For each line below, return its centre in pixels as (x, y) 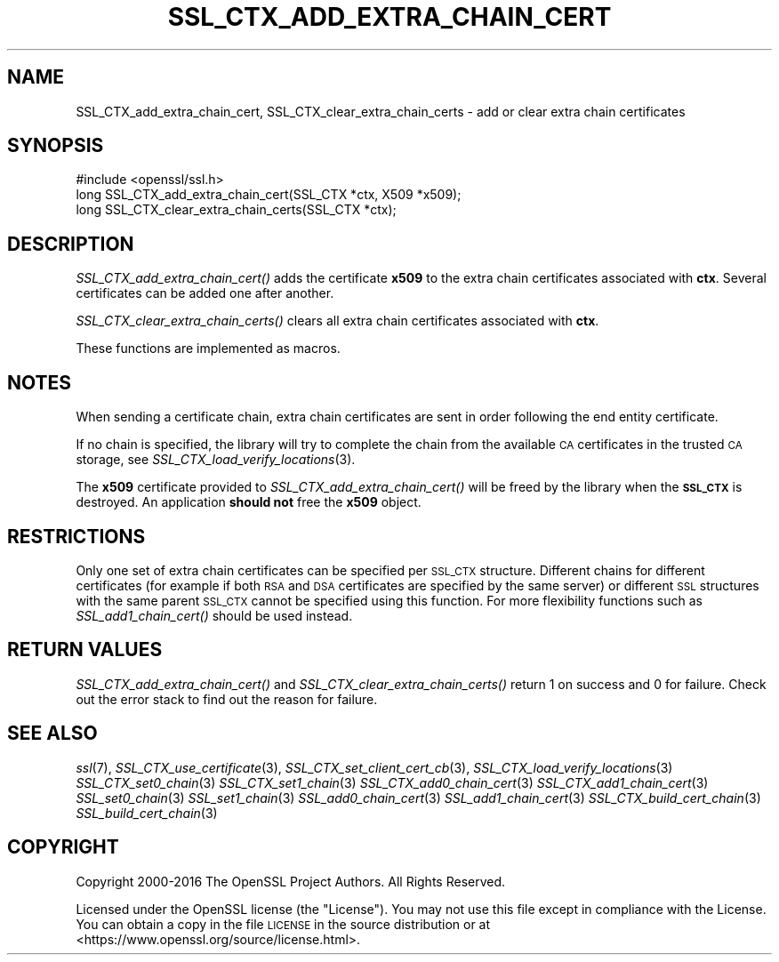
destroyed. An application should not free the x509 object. (249, 502)
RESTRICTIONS (76, 536)
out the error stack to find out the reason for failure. (227, 699)
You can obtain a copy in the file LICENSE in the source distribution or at (283, 924)
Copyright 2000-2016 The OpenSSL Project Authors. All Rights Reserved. (291, 881)
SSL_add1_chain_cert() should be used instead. (214, 615)
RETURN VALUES (85, 650)
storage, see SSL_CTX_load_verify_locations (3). (216, 460)
